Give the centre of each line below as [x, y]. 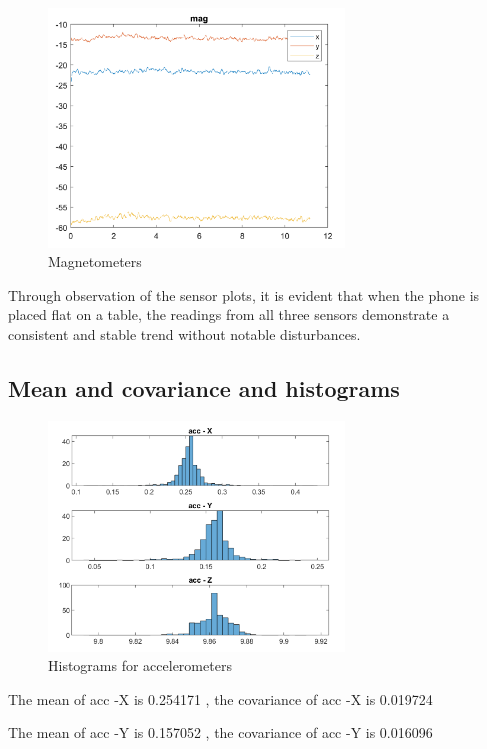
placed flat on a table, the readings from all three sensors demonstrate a [229, 314]
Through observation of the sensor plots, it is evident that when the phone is [244, 294]
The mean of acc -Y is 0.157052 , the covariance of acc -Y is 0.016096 [220, 732]
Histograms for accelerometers [140, 665]
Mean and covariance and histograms [204, 387]
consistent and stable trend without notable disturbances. [184, 334]
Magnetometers [95, 261]
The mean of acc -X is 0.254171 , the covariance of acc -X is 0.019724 [220, 698]
